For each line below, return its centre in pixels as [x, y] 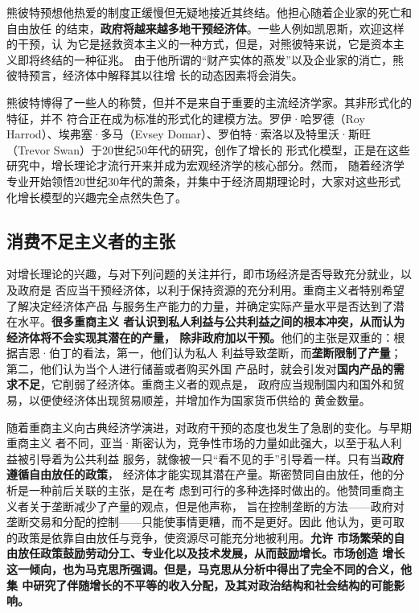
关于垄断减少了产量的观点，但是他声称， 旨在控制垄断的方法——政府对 [216, 506]
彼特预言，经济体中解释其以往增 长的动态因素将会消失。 [155, 75]
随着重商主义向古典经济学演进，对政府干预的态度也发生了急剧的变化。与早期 [209, 427]
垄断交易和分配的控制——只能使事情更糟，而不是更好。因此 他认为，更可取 [205, 522]
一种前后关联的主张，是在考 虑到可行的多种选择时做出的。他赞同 [199, 490]
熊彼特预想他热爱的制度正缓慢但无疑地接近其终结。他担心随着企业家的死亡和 [209, 12]
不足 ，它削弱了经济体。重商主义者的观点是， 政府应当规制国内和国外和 [205, 384]
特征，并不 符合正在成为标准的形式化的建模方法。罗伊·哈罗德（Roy [186, 118]
